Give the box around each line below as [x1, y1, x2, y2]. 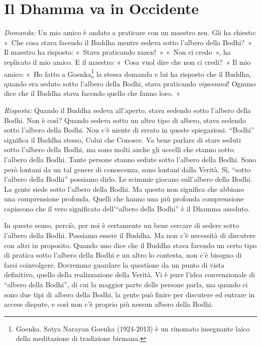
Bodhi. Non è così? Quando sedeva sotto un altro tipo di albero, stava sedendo [4, 114, 246, 125]
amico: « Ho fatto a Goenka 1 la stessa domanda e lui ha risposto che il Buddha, [4, 67, 251, 79]
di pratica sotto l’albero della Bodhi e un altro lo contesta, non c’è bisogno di [4, 250, 242, 260]
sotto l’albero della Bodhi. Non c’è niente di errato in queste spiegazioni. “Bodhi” [4, 125, 254, 135]
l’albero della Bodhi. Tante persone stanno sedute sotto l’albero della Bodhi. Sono [4, 154, 256, 164]
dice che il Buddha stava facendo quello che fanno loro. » [4, 88, 181, 98]
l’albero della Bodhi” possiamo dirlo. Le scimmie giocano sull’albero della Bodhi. [4, 174, 252, 184]
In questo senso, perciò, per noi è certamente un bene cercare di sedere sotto [4, 220, 239, 230]
